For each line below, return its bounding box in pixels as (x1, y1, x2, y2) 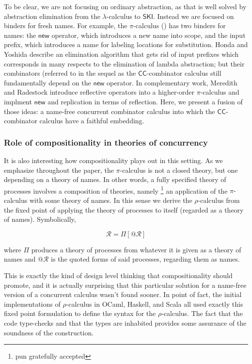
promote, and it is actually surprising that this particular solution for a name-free (4, 280, 247, 290)
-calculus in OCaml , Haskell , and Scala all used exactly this (66, 298, 243, 309)
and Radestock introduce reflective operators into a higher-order (4, 87, 195, 97)
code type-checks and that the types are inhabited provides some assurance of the (4, 317, 247, 328)
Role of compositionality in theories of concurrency (4, 136, 208, 148)
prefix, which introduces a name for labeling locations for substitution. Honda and (4, 39, 248, 50)
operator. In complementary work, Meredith (107, 77, 237, 87)
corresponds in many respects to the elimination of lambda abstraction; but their (4, 58, 245, 68)
